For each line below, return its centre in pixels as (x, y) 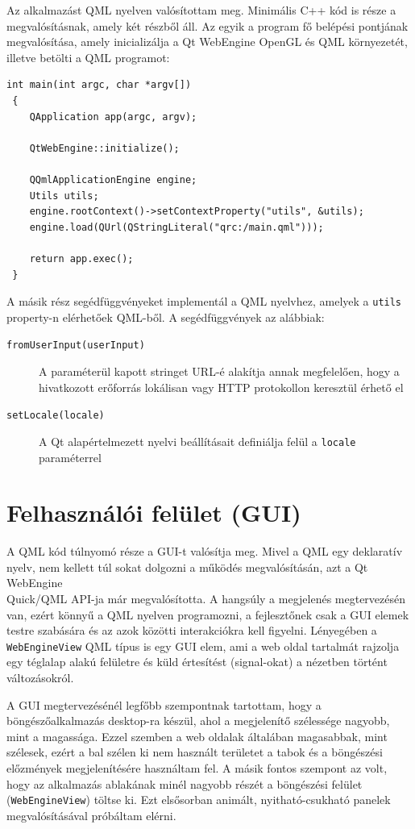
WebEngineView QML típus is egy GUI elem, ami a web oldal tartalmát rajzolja (203, 646)
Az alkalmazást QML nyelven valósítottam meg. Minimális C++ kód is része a (201, 10)
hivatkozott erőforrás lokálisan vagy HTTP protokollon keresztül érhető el (221, 387)
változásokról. (40, 678)
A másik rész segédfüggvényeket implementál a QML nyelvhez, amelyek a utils (204, 301)
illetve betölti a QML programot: (88, 57)
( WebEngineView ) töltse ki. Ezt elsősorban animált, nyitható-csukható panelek (199, 800)
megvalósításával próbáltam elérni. (91, 815)
